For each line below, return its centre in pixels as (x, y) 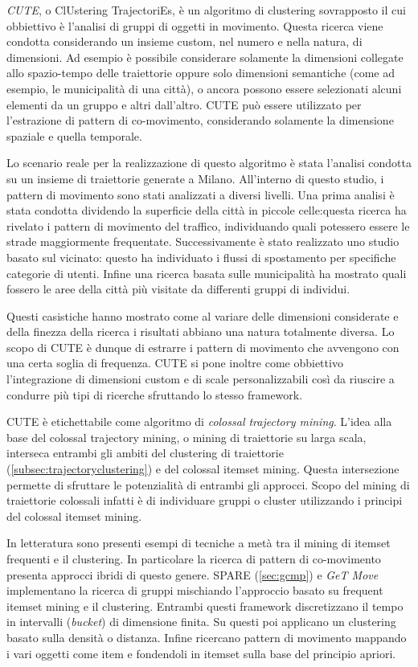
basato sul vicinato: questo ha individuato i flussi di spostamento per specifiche (201, 257)
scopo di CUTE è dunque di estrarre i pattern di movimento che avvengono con (203, 347)
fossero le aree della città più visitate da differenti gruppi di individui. (178, 289)
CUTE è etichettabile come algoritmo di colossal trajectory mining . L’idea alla (199, 421)
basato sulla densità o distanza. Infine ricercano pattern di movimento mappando (207, 637)
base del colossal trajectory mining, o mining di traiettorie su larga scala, (186, 437)
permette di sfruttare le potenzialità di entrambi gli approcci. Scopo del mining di (208, 484)
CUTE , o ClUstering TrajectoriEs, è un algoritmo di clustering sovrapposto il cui (206, 10)
